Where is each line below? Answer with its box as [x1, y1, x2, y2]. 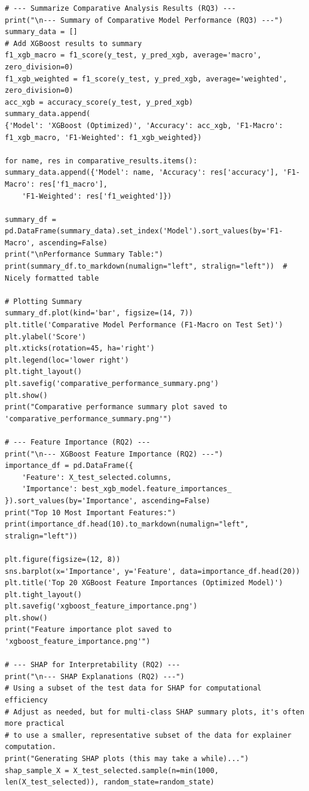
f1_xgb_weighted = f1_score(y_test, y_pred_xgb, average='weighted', [5, 74, 287, 83]
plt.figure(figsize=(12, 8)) [5, 555, 121, 564]
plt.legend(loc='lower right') [5, 355, 129, 364]
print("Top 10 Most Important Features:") [5, 508, 176, 517]
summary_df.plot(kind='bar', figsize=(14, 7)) [5, 309, 193, 318]
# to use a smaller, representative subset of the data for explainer [5, 731, 292, 740]
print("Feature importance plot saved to [5, 625, 172, 634]
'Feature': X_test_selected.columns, [22, 473, 172, 482]
